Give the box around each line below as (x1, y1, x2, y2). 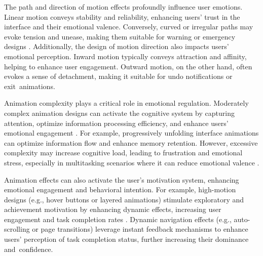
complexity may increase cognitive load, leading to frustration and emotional (4, 147, 243, 158)
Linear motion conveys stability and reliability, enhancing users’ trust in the (4, 11, 240, 22)
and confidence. (4, 243, 53, 254)
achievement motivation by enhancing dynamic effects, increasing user (4, 204, 221, 215)
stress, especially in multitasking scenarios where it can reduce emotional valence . (4, 157, 259, 167)
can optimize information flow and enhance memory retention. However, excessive (4, 137, 258, 148)
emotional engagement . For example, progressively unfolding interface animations (4, 127, 259, 138)
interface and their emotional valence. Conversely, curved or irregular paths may (4, 21, 253, 32)
